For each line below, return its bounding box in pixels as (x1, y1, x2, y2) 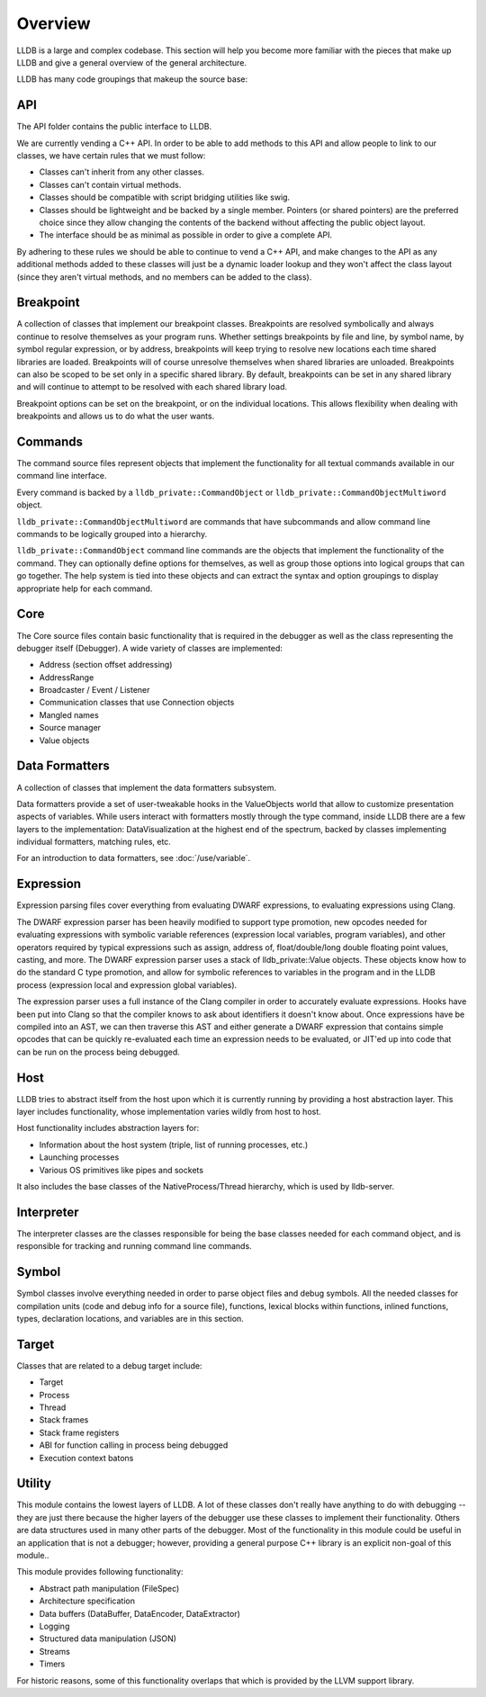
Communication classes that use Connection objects (39, 697, 235, 708)
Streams (39, 1646, 71, 1657)
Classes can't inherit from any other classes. (39, 166, 204, 177)
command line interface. (16, 471, 107, 481)
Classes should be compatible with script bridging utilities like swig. (39, 192, 291, 202)
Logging (39, 1621, 70, 1631)
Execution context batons (39, 1452, 134, 1463)
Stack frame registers (39, 1427, 120, 1438)
